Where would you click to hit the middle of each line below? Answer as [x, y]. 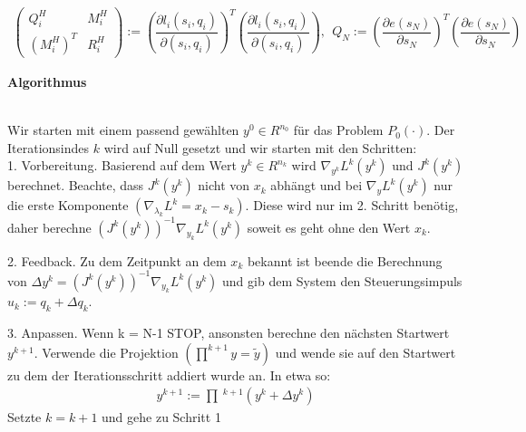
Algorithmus [47, 81]
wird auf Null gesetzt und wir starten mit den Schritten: [260, 147]
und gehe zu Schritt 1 [161, 417]
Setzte [24, 417]
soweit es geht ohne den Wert [329, 227]
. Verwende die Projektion [106, 352]
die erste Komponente [68, 205]
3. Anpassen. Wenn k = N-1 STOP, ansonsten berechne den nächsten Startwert [229, 333]
